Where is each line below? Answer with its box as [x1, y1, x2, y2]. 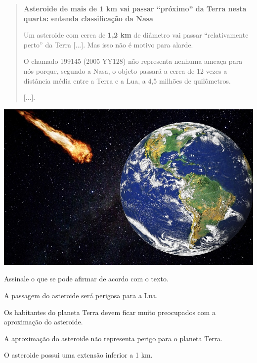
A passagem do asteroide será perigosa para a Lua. [4, 290, 158, 300]
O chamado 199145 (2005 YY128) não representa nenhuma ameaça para [23, 56, 243, 66]
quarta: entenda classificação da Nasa [23, 13, 153, 23]
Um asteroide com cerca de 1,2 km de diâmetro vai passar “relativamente [23, 30, 249, 40]
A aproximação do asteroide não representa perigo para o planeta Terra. [4, 333, 223, 343]
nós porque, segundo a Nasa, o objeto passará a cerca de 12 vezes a [23, 65, 227, 76]
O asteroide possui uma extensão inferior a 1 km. [4, 350, 153, 360]
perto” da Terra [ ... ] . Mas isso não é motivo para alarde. [23, 39, 193, 49]
